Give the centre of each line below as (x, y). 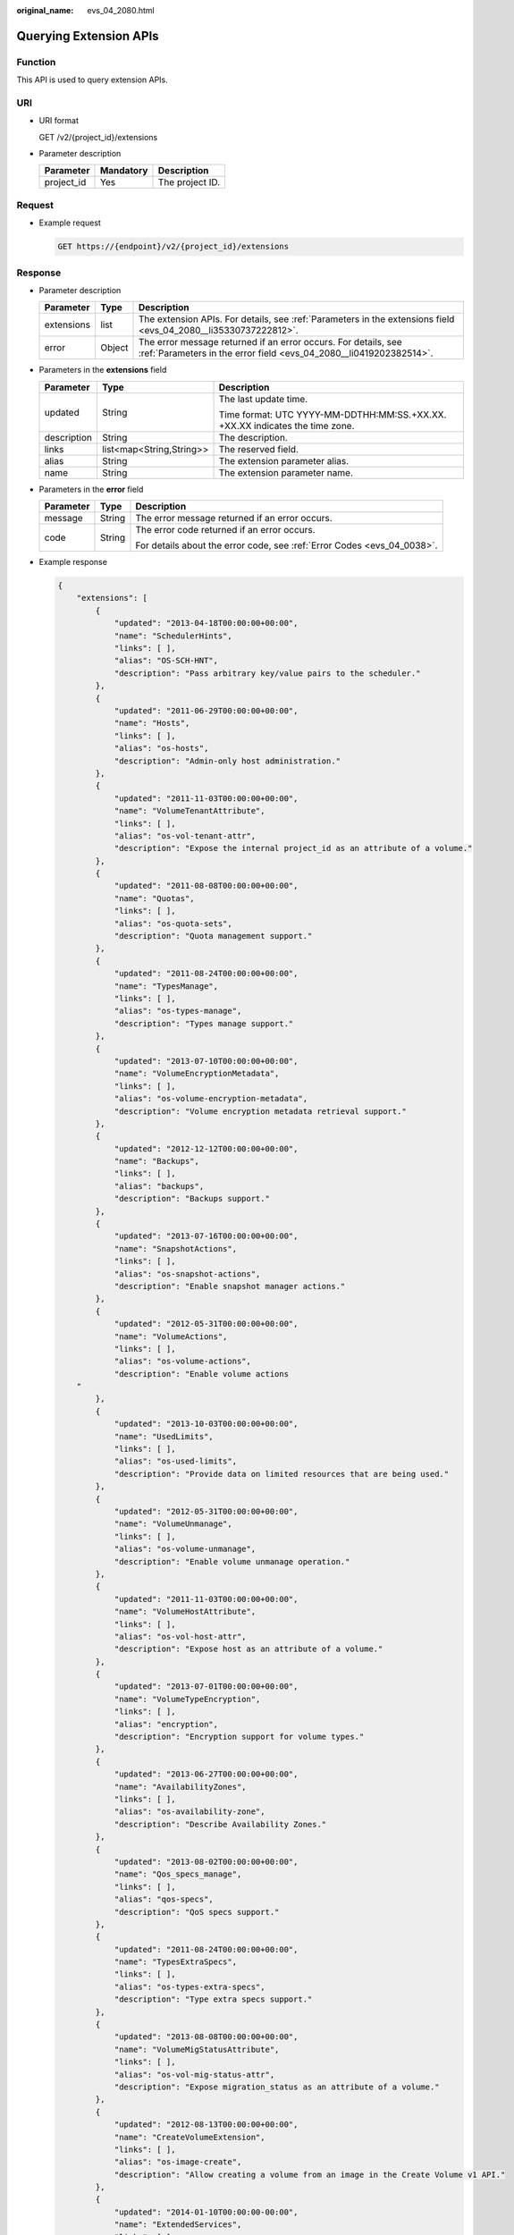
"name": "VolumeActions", (171, 1336)
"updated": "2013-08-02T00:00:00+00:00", (206, 1861)
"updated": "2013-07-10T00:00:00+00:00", (206, 1061)
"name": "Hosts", (152, 723)
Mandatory (124, 171)
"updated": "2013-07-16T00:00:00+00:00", (206, 1236)
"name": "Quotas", (155, 898)
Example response (73, 562)
